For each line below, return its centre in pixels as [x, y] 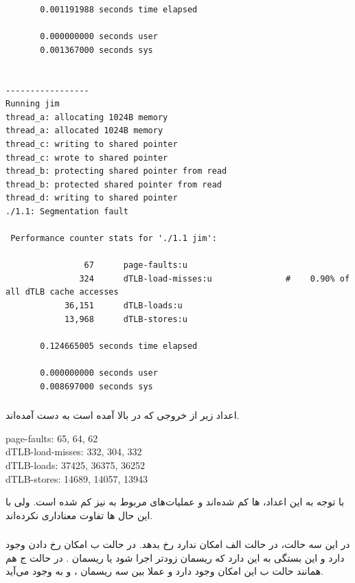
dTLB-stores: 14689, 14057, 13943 [77, 478]
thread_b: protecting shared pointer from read [116, 171]
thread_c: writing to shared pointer [92, 144]
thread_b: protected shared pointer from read [114, 184]
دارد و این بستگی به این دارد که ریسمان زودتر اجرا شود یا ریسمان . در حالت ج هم [175, 557]
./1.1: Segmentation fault [67, 211]
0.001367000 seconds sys [96, 50]
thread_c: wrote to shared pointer [87, 158]
